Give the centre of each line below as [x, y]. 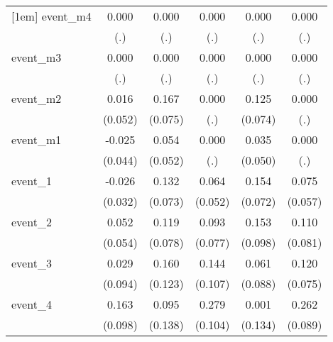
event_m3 [37, 57]
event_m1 [37, 139]
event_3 [32, 263]
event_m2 [37, 98]
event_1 [32, 181]
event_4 [32, 304]
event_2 [32, 222]
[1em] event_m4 [51, 16]
